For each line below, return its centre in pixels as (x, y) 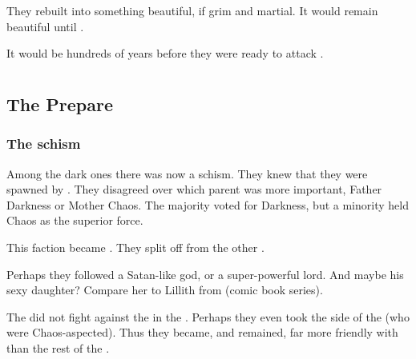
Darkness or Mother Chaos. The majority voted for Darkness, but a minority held (208, 204)
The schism (44, 144)
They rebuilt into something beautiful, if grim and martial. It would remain (192, 10)
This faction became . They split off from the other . (135, 247)
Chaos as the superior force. (75, 220)
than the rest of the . (58, 347)
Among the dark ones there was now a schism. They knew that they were (187, 173)
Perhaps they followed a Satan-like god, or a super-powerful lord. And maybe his (205, 274)
